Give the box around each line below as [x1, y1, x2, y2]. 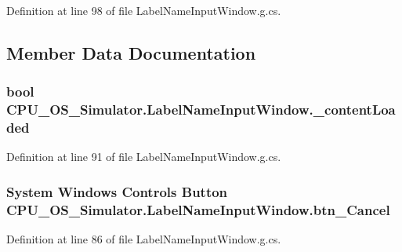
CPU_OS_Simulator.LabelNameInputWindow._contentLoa [6, 100, 396, 119]
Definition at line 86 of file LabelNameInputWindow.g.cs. [6, 231, 281, 247]
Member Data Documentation [6, 40, 256, 64]
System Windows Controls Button [6, 181, 228, 201]
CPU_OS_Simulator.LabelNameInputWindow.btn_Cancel [6, 199, 390, 219]
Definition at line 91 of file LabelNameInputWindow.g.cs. [6, 148, 281, 165]
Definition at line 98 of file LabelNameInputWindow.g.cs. [6, 2, 281, 18]
